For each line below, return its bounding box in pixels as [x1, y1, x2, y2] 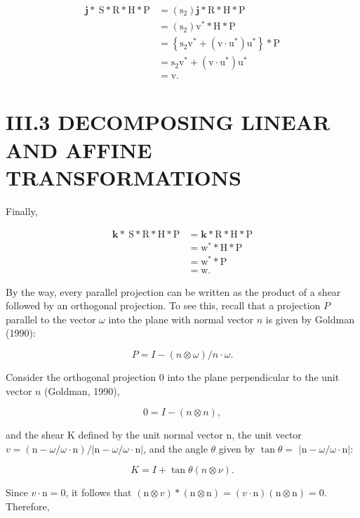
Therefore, [6, 498, 50, 513]
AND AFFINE [6, 135, 152, 164]
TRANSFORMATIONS [6, 162, 241, 191]
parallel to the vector [6, 311, 96, 326]
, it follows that [65, 485, 132, 500]
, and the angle [143, 441, 208, 455]
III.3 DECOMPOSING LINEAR [6, 108, 331, 136]
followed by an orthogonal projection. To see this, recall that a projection [6, 298, 321, 313]
